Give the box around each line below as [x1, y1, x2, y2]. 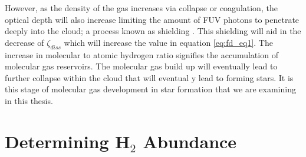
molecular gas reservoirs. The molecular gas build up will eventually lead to [5, 60, 278, 72]
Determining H [5, 129, 130, 153]
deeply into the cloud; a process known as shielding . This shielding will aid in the [5, 25, 301, 37]
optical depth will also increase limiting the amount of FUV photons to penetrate [5, 13, 300, 25]
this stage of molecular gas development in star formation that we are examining [5, 83, 296, 95]
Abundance [143, 129, 237, 153]
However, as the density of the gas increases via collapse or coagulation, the [5, 2, 278, 14]
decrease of [5, 36, 44, 48]
